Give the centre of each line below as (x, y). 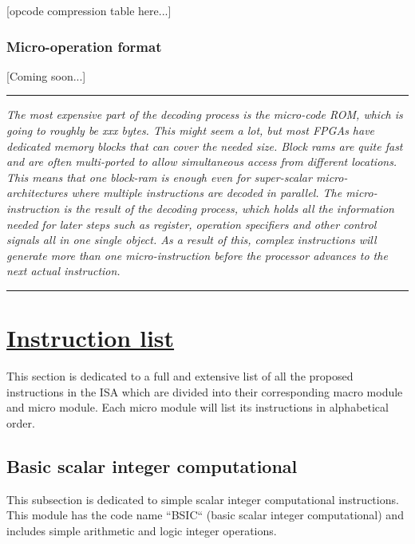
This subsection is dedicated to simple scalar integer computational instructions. (203, 499)
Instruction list (91, 338)
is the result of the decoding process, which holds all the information (229, 208)
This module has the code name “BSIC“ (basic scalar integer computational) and (205, 515)
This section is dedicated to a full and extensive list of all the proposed (180, 376)
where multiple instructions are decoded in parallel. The (207, 193)
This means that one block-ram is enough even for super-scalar (159, 177)
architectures (37, 193)
